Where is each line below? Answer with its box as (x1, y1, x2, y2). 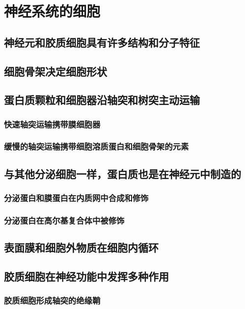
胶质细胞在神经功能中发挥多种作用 (4, 269, 169, 284)
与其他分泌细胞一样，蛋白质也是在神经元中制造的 (4, 166, 241, 181)
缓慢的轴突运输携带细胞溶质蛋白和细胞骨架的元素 (4, 140, 189, 153)
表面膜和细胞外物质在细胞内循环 (4, 240, 159, 255)
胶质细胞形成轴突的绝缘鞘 (4, 294, 101, 307)
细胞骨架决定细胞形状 (4, 63, 107, 78)
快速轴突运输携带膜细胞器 (4, 118, 101, 130)
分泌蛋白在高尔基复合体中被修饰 (4, 214, 125, 226)
